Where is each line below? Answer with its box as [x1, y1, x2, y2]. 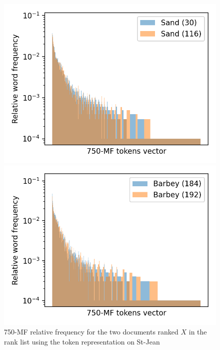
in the [188, 326, 207, 337]
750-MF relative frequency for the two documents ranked [4, 326, 178, 337]
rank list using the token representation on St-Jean [4, 336, 160, 346]
